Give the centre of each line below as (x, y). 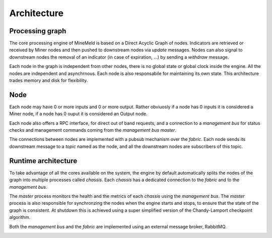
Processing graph (38, 31)
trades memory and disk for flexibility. (49, 81)
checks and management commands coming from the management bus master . (93, 130)
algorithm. (20, 217)
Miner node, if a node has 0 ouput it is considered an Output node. (78, 114)
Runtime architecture (43, 161)
